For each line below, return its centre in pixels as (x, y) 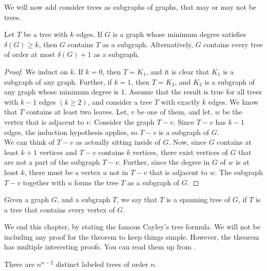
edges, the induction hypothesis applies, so (71, 132)
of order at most (30, 54)
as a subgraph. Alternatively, (148, 44)
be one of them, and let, (175, 112)
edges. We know (233, 101)
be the (232, 112)
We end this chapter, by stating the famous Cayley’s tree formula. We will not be (132, 227)
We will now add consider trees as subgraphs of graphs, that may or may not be (130, 7)
